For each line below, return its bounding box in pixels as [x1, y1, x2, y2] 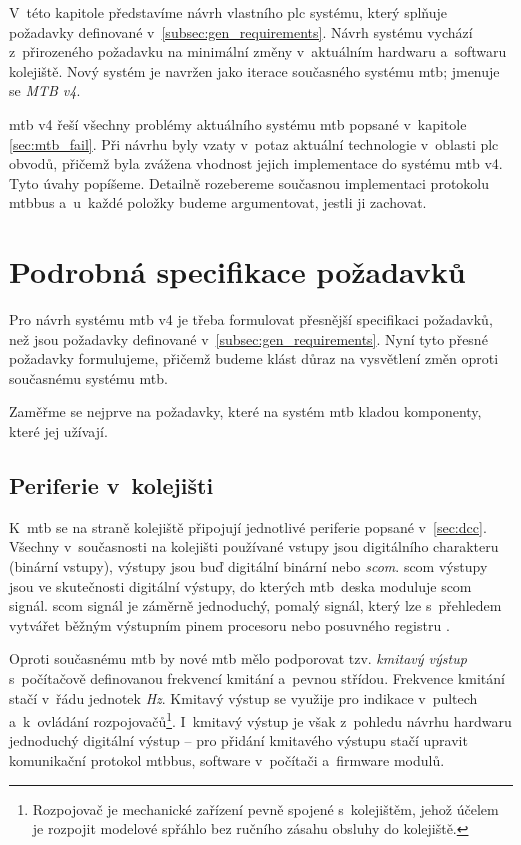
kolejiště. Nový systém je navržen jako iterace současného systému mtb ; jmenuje [9, 60, 500, 81]
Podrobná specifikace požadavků [9, 251, 466, 292]
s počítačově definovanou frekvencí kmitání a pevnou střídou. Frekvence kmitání [9, 667, 505, 688]
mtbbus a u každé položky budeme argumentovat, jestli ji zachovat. [9, 192, 427, 213]
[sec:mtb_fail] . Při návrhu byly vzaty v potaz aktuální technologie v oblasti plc [9, 133, 499, 154]
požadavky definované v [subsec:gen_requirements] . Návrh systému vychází [9, 21, 473, 42]
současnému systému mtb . [9, 367, 168, 388]
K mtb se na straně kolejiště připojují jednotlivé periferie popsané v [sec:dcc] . [9, 516, 487, 537]
